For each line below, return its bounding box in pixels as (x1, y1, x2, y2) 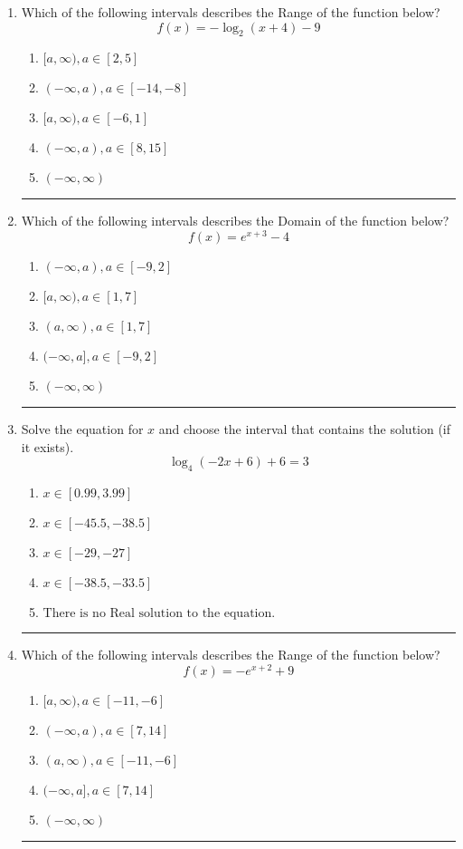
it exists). (21, 437, 74, 456)
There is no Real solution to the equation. (43, 607, 276, 621)
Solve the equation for (21, 420, 144, 439)
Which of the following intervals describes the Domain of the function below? (21, 211, 449, 230)
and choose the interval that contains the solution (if (158, 420, 451, 439)
